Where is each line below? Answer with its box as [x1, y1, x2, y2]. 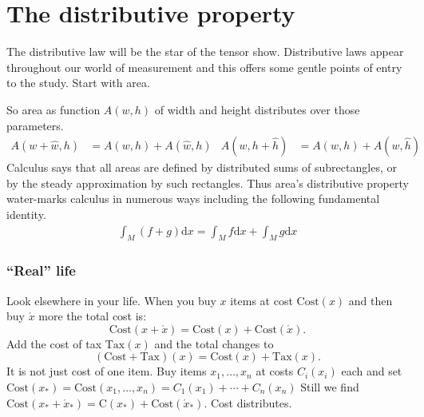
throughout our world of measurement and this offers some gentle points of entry [6, 58, 402, 75]
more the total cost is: [38, 308, 147, 324]
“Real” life [6, 260, 76, 280]
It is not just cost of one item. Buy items [6, 363, 207, 379]
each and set [341, 363, 402, 379]
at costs [256, 363, 294, 379]
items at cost [230, 292, 293, 308]
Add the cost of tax [6, 335, 102, 351]
